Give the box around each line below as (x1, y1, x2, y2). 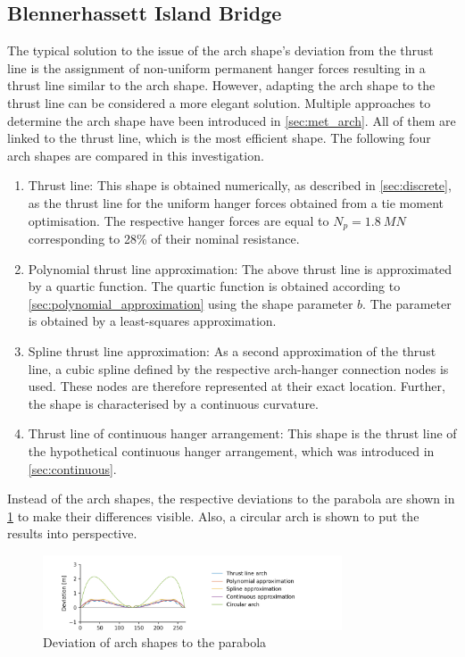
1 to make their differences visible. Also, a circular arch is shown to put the (7, 506, 419, 525)
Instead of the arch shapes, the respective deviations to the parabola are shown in (7, 489, 455, 508)
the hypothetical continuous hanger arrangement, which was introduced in (28, 441, 435, 460)
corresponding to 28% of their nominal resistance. (28, 229, 300, 247)
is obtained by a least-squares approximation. (28, 312, 277, 330)
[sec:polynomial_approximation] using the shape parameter (28, 294, 353, 312)
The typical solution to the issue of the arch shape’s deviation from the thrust (7, 41, 434, 60)
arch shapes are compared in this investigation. (7, 146, 264, 164)
